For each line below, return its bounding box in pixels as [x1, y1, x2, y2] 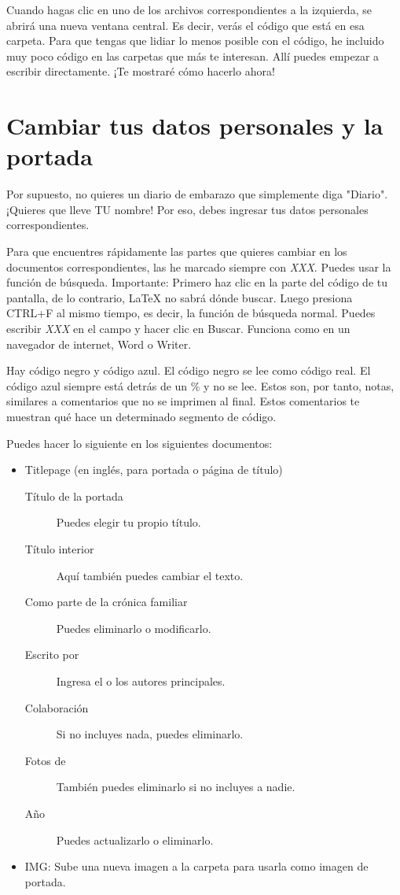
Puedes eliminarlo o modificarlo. [56, 619, 211, 636]
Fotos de [24, 752, 66, 768]
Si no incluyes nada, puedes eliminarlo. [56, 726, 244, 742]
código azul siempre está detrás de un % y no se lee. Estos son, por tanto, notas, [6, 377, 394, 394]
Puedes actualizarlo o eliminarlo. [56, 831, 214, 848]
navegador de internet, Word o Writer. [6, 335, 192, 352]
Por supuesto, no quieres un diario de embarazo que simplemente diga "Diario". [6, 186, 388, 202]
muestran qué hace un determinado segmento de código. [6, 409, 277, 424]
